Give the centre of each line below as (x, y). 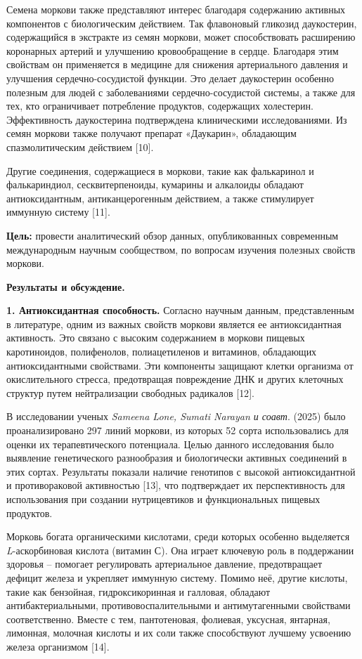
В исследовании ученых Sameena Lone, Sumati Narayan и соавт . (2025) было (176, 416)
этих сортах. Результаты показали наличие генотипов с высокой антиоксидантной (181, 471)
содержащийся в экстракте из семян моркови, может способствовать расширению (181, 37)
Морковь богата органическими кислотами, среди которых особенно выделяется (178, 536)
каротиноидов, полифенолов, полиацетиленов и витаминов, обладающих (162, 352)
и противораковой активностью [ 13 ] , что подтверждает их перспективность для (176, 485)
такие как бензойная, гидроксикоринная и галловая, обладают (138, 591)
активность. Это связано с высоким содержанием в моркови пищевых (156, 338)
